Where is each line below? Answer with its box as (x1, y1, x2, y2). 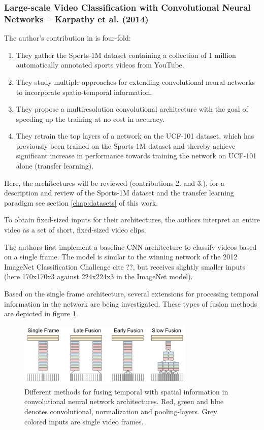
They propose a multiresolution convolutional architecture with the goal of (16, 104, 248, 114)
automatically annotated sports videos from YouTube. (16, 59, 184, 70)
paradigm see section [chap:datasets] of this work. (4, 197, 158, 208)
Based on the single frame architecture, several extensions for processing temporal (4, 288, 259, 299)
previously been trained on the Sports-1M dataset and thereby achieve (16, 140, 236, 151)
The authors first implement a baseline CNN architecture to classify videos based (4, 241, 257, 252)
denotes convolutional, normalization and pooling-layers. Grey (24, 406, 217, 416)
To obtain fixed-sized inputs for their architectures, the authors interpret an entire (4, 214, 260, 225)
